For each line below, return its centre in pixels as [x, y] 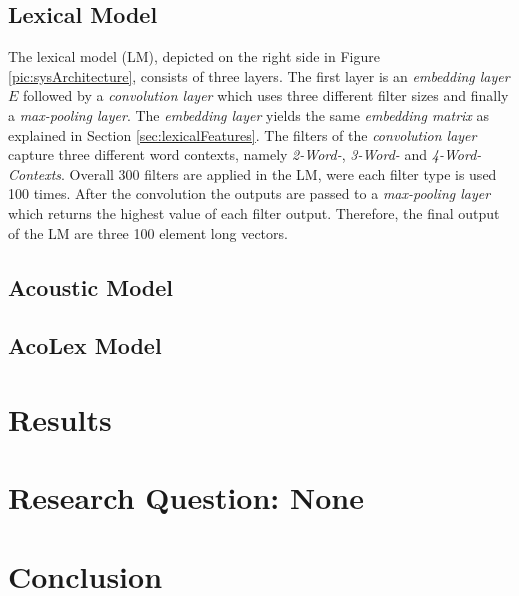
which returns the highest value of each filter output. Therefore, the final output [254, 212]
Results [60, 418]
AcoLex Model [85, 345]
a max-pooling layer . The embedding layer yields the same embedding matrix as [249, 114]
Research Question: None [186, 497]
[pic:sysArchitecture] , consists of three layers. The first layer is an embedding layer [259, 75]
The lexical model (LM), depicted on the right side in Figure [194, 56]
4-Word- [456, 154]
